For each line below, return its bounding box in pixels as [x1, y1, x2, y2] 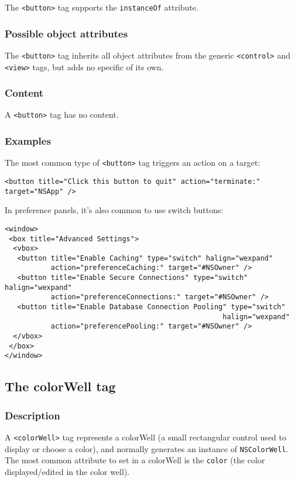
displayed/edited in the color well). [5, 466, 130, 477]
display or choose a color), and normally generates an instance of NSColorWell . [5, 442, 289, 454]
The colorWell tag [5, 377, 116, 395]
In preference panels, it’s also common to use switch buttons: [5, 204, 224, 216]
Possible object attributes [5, 26, 128, 40]
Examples [5, 133, 51, 148]
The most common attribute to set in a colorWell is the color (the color [5, 454, 265, 466]
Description [5, 408, 60, 422]
